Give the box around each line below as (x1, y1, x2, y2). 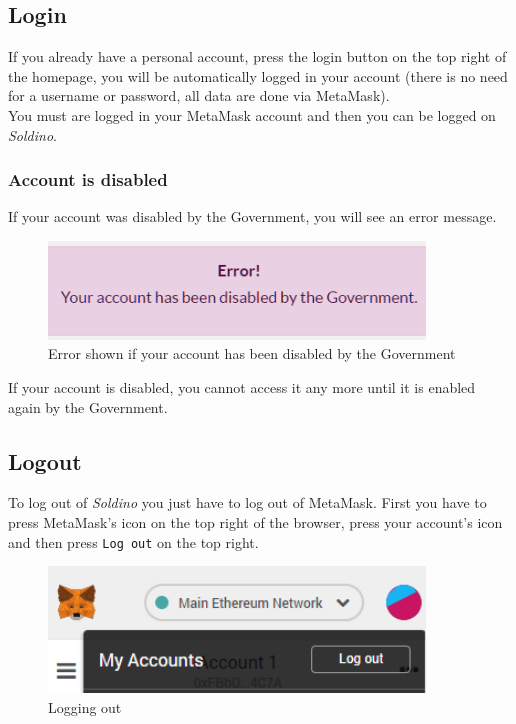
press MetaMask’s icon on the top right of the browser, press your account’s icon (8, 512, 503, 533)
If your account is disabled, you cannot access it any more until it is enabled (8, 377, 476, 398)
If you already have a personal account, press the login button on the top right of (8, 46, 507, 67)
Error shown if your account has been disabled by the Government (48, 343, 456, 364)
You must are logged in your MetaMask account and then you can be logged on (8, 104, 496, 125)
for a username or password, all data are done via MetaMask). (8, 85, 390, 106)
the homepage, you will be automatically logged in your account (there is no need (8, 65, 508, 86)
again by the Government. (8, 396, 168, 417)
